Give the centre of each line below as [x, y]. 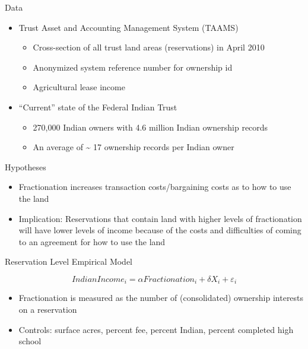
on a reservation [48, 309]
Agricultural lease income [79, 87]
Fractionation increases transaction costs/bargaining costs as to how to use [155, 187]
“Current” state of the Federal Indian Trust [98, 107]
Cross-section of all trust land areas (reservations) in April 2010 [149, 47]
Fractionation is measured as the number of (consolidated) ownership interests [161, 298]
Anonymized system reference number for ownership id [133, 67]
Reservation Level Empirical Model [69, 261]
